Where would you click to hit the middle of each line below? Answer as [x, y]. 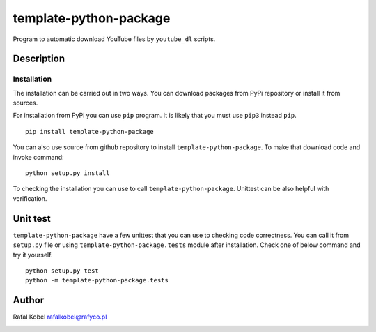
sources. [25, 103]
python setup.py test [62, 271]
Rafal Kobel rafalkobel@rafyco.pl [60, 317]
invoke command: [38, 157]
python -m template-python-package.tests [97, 280]
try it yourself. [33, 255]
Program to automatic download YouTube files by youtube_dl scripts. [114, 39]
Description [39, 59]
